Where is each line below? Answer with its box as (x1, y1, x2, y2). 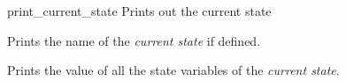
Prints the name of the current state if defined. (7, 31, 261, 49)
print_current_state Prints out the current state (7, 2, 272, 19)
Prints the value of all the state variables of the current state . (7, 61, 340, 79)
